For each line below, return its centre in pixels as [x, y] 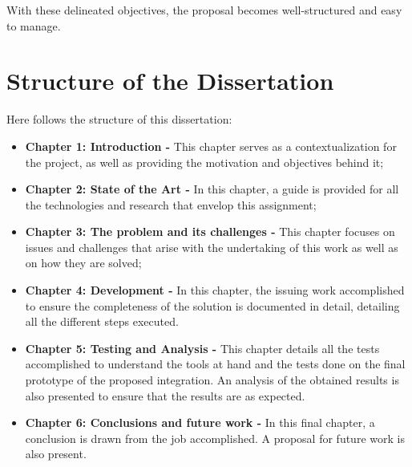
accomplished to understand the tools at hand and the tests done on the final [215, 364]
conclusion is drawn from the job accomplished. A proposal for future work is [215, 438]
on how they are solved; [83, 263]
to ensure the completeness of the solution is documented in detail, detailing [212, 305]
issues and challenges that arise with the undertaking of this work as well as [212, 247]
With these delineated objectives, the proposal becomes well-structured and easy [204, 10]
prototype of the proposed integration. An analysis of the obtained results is [212, 380]
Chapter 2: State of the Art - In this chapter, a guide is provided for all [212, 189]
